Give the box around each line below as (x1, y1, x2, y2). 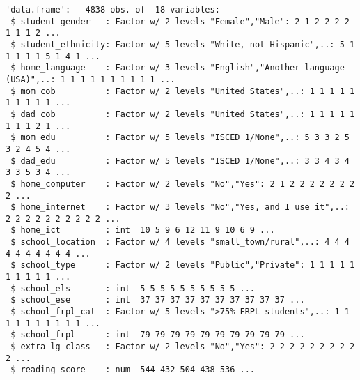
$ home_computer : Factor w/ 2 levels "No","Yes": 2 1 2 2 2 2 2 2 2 (10, 178, 355, 189)
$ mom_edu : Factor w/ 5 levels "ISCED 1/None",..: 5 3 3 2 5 (10, 132, 350, 143)
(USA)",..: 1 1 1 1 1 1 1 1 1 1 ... (6, 74, 175, 84)
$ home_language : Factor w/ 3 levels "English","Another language (10, 63, 345, 73)
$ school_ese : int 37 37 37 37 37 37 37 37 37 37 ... (10, 295, 305, 305)
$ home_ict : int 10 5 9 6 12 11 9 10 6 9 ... (10, 225, 275, 236)
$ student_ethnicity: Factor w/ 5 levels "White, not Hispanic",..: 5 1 (10, 39, 355, 50)
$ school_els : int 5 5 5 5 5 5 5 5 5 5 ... (10, 283, 255, 294)
